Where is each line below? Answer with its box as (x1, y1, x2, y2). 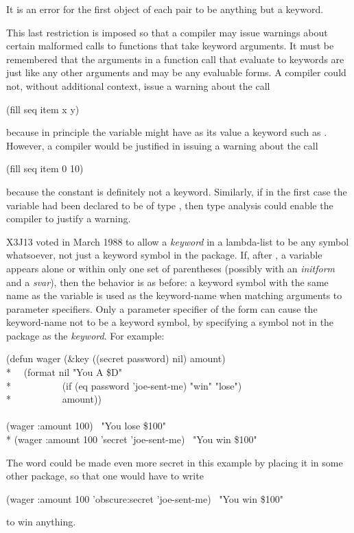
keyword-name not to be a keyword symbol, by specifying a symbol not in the (6, 315, 334, 329)
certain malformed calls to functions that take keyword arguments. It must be (6, 38, 334, 53)
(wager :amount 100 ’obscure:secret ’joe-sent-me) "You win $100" (6, 491, 283, 506)
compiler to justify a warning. (6, 211, 131, 226)
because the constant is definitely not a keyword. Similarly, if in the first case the (6, 184, 347, 198)
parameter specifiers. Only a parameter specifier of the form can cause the (6, 301, 318, 316)
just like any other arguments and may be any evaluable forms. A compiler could (6, 65, 346, 80)
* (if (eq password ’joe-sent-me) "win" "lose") (6, 378, 242, 392)
